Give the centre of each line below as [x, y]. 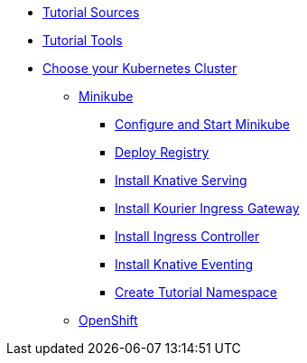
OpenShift [108, 320]
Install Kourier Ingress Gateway [207, 208]
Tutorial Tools [83, 40]
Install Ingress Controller [187, 236]
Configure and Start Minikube [203, 124]
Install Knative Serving [181, 180]
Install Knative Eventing [184, 264]
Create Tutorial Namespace [196, 292]
